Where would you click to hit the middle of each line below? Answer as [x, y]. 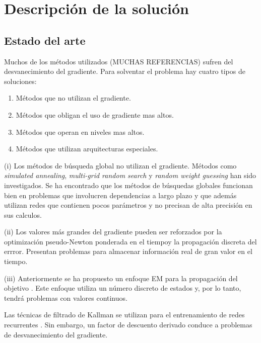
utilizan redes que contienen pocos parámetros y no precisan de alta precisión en [128, 205]
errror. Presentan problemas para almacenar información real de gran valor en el [128, 251]
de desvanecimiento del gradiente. [56, 334]
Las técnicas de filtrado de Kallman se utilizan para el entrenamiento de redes [124, 315]
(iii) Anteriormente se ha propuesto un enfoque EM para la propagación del [121, 278]
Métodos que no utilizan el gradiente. [73, 98]
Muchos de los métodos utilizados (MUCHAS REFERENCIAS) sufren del [119, 61]
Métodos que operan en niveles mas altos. [80, 132]
